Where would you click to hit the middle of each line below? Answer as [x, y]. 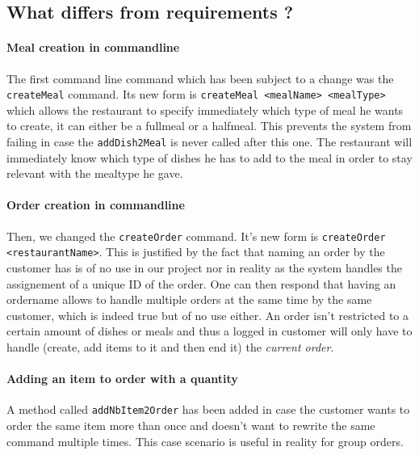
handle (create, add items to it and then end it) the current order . [170, 346]
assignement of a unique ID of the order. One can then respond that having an [201, 283]
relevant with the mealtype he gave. [95, 173]
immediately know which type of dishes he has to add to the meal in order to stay [209, 157]
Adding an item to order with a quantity [122, 379]
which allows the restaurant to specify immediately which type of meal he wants [205, 110]
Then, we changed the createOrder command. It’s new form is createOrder [196, 236]
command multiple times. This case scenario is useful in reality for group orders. [205, 441]
